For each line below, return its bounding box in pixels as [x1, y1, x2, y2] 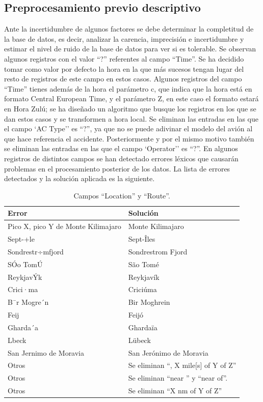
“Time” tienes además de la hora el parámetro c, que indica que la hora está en [4, 83, 252, 94]
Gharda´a [8, 322, 39, 332]
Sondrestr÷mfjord [8, 246, 64, 256]
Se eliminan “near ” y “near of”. [128, 372, 228, 383]
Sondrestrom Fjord [128, 246, 188, 256]
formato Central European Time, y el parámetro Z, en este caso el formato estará [4, 93, 259, 104]
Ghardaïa [128, 322, 157, 332]
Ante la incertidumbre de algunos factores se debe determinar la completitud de [4, 23, 254, 34]
